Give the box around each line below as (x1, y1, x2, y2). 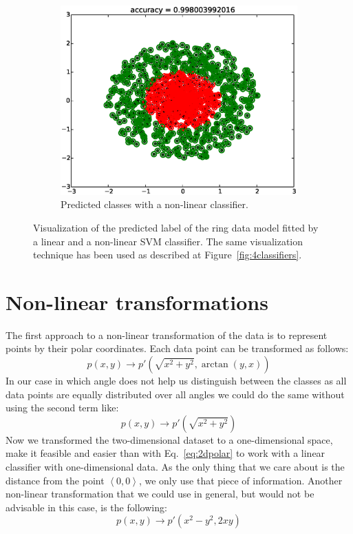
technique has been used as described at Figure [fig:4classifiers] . (33, 247, 302, 262)
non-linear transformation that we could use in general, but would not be (6, 486, 314, 501)
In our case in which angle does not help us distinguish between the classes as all (6, 373, 347, 388)
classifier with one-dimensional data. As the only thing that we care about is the (6, 460, 345, 474)
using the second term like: (6, 400, 119, 415)
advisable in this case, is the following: (6, 500, 167, 514)
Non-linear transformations (6, 287, 268, 316)
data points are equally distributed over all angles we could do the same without (6, 387, 345, 401)
